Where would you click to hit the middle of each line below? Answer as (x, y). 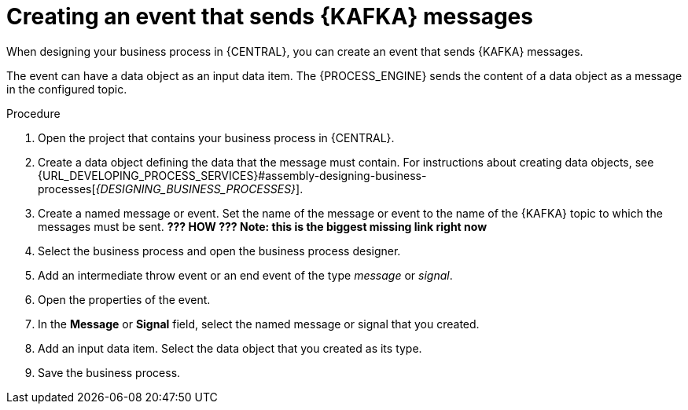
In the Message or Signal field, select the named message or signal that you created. (259, 324)
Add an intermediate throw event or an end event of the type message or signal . (245, 275)
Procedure (33, 113)
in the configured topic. (67, 89)
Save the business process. (109, 372)
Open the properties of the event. (124, 299)
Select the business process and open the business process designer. (219, 251)
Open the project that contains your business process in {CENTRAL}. (216, 137)
